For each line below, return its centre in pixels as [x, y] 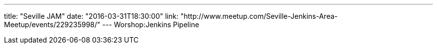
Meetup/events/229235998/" [52, 24]
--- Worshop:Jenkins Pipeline [151, 24]
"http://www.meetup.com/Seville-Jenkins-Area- [259, 16]
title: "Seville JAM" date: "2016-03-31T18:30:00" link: [91, 16]
